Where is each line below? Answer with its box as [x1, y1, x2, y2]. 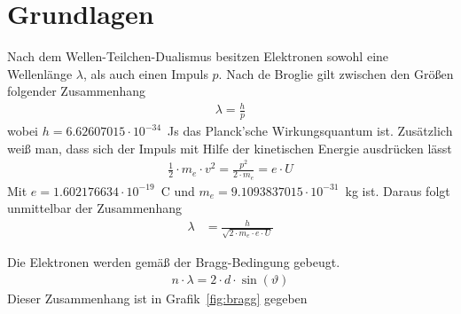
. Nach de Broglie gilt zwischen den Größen [218, 64, 454, 82]
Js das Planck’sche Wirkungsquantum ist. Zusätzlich [168, 122, 453, 140]
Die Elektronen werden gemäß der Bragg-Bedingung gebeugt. [7, 253, 340, 271]
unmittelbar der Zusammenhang [7, 199, 182, 217]
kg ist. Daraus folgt [345, 181, 450, 200]
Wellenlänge [7, 64, 73, 82]
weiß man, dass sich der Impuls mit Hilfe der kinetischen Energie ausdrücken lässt [7, 138, 452, 157]
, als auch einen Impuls [82, 64, 208, 82]
